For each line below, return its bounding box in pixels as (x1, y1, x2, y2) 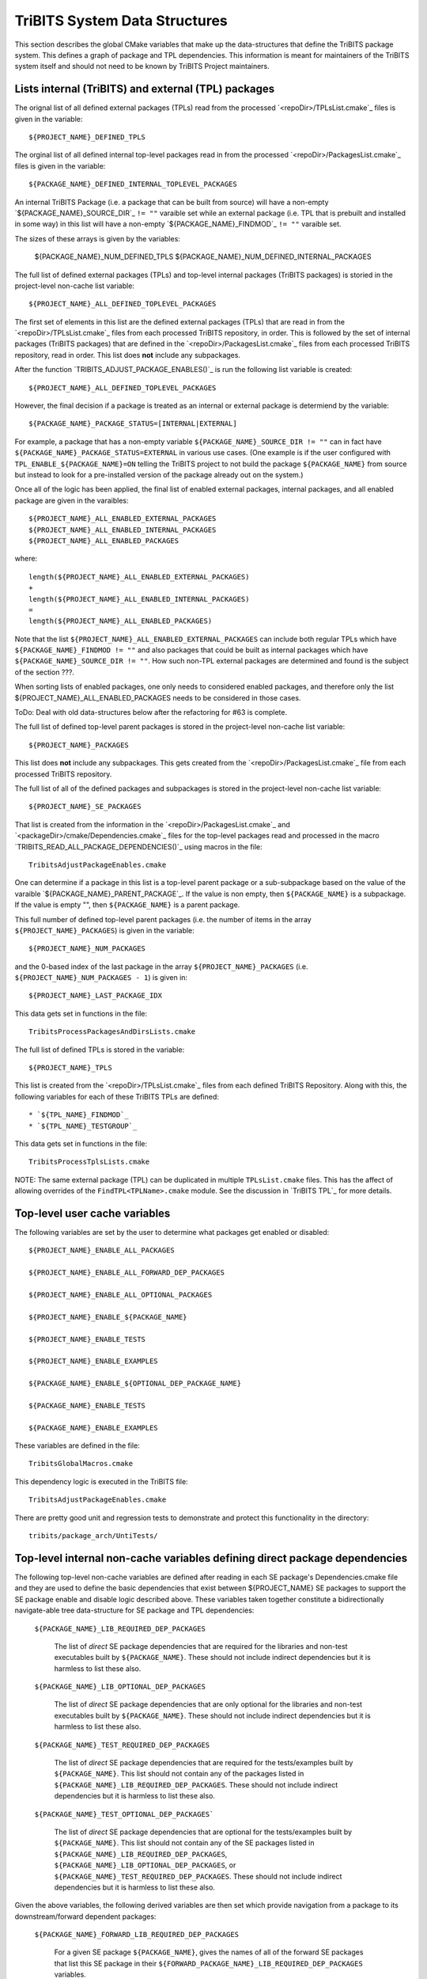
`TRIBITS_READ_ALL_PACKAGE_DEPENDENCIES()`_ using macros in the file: (14, 841, 263, 851)
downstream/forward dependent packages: (14, 1912, 157, 1921)
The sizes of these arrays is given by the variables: (14, 234, 181, 243)
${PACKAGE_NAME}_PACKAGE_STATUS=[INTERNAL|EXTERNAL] (28, 420, 237, 428)
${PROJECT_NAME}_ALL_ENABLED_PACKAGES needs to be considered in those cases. (14, 693, 301, 702)
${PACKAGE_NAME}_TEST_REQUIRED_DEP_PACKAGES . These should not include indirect (54, 1871, 342, 1881)
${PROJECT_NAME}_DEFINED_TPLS (28, 133, 146, 142)
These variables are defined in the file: (14, 1441, 140, 1450)
